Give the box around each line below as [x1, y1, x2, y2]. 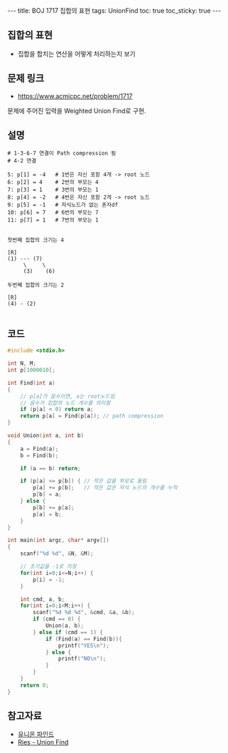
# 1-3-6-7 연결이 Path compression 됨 [7, 150, 116, 157]
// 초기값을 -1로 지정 [20, 563, 77, 570]
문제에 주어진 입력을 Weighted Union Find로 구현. [7, 106, 147, 115]
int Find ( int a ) [7, 379, 55, 386]
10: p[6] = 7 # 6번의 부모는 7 [7, 209, 99, 217]
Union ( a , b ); [45, 622, 84, 629]
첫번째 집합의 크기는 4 [7, 237, 65, 244]
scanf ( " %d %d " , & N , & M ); [20, 550, 94, 557]
